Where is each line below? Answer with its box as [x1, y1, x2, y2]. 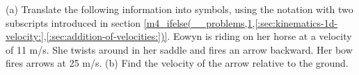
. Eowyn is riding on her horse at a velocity [167, 29, 352, 43]
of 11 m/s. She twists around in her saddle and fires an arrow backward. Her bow [6, 42, 353, 56]
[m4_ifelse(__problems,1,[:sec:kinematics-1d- [143, 15, 338, 30]
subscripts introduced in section [6, 15, 141, 30]
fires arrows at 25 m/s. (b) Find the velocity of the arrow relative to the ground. [6, 56, 349, 70]
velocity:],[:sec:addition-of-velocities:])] [6, 29, 168, 43]
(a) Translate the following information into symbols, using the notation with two [6, 2, 353, 16]
